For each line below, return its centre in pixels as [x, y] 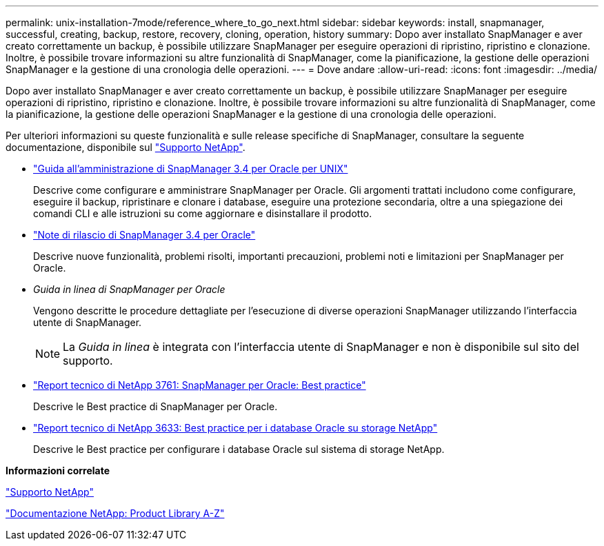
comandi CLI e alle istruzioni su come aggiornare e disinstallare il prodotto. [203, 213]
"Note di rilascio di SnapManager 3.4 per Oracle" [144, 235]
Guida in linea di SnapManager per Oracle [129, 289]
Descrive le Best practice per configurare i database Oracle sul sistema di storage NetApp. [239, 449]
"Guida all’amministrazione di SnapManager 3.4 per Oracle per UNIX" [191, 169]
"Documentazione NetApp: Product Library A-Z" [115, 513]
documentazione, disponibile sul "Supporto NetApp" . [125, 147]
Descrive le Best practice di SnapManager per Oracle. [155, 406]
